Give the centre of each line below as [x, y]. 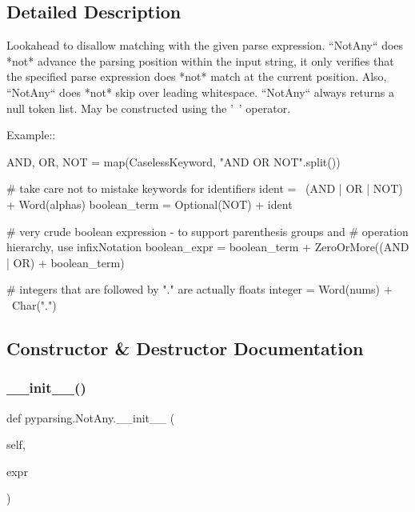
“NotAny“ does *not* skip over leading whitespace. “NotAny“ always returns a [201, 92]
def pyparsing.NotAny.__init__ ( [91, 417]
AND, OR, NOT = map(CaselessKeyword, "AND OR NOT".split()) [174, 161]
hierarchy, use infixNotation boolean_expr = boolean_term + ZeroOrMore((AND [208, 247]
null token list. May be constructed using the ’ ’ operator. [149, 108]
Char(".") [34, 304]
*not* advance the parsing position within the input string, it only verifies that [200, 60]
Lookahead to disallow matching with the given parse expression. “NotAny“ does [205, 45]
